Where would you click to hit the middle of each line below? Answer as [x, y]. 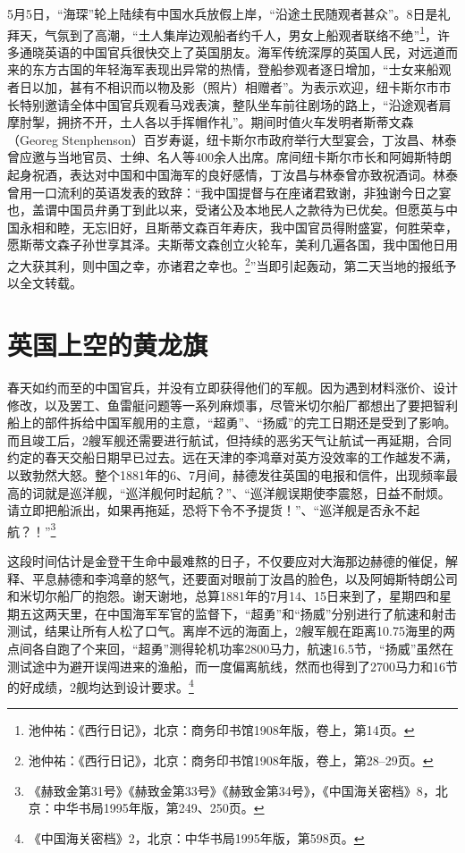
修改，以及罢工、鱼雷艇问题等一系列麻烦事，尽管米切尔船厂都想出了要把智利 [232, 405]
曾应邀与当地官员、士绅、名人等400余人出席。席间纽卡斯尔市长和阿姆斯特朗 [229, 157]
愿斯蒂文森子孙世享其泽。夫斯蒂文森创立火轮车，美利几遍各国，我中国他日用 [232, 245]
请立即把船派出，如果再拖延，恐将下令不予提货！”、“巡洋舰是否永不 [207, 510]
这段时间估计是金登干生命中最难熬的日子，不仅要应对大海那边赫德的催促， [226, 560]
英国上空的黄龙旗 [108, 344]
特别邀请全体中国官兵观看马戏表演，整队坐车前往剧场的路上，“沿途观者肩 [235, 104]
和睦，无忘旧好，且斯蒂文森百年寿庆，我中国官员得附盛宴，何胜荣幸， [251, 227]
